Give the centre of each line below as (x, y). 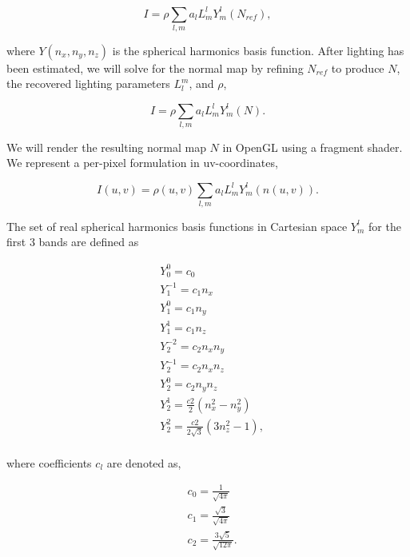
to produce (358, 68)
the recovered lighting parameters (88, 84)
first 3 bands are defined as (73, 242)
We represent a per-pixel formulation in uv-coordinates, (142, 163)
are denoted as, (144, 462)
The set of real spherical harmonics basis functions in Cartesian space (177, 226)
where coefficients (49, 462)
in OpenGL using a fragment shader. (312, 147)
